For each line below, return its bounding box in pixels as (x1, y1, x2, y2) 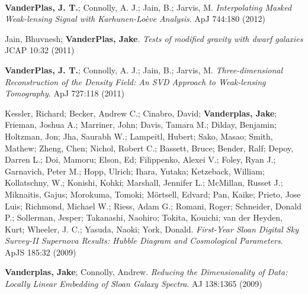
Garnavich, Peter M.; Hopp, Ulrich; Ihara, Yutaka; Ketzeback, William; (5, 164, 265, 177)
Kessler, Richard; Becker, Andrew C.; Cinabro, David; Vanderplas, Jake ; (5, 106, 277, 119)
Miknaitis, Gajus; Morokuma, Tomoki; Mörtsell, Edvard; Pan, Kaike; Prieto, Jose (5, 188, 301, 200)
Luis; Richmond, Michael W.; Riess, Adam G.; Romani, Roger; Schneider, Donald (5, 199, 301, 212)
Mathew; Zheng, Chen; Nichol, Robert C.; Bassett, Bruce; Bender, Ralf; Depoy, (5, 141, 294, 154)
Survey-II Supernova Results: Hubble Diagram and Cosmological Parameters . (5, 234, 283, 247)
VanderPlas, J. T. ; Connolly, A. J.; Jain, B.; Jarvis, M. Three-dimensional (5, 63, 283, 76)
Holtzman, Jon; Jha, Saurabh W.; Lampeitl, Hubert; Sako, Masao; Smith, (5, 130, 273, 142)
